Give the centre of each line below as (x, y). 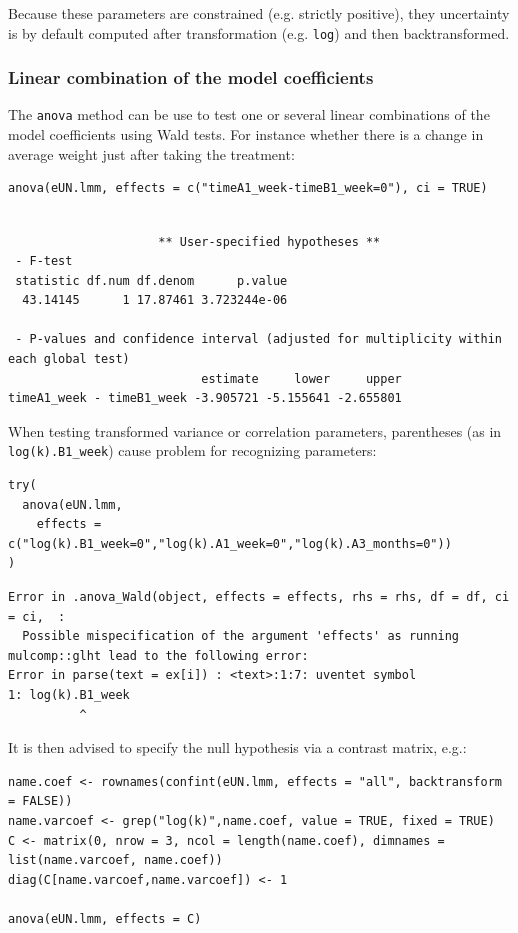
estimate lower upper (301, 378)
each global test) (69, 359)
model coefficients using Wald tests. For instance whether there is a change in (246, 134)
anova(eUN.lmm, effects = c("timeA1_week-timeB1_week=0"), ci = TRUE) (248, 188)
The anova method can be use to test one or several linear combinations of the (249, 114)
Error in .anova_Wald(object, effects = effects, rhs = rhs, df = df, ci (259, 597)
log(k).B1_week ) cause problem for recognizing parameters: (192, 450)
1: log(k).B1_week (69, 695)
